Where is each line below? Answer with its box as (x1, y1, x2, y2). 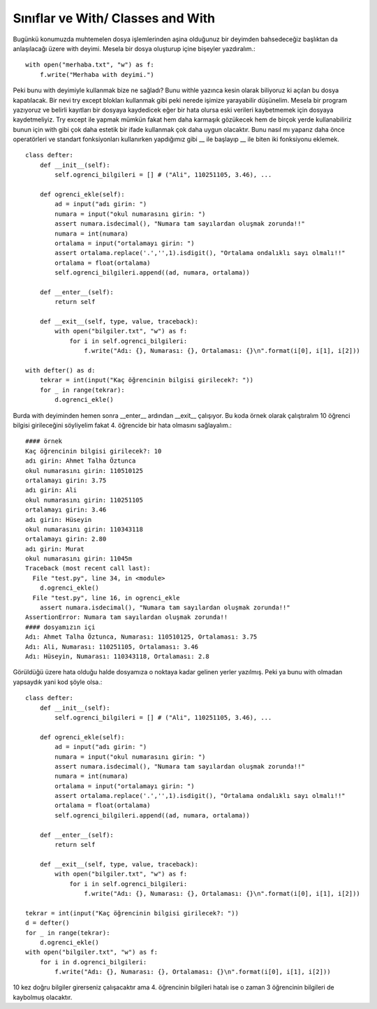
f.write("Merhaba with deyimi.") (39, 71, 155, 78)
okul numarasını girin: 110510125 (25, 467, 143, 474)
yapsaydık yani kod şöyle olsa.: (13, 678, 103, 686)
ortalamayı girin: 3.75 (25, 476, 107, 484)
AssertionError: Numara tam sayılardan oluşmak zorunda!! (25, 614, 228, 621)
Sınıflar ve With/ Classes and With (13, 10, 216, 26)
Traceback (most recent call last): (25, 565, 151, 572)
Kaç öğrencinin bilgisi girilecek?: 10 (25, 447, 162, 455)
